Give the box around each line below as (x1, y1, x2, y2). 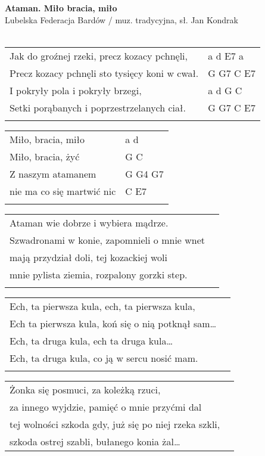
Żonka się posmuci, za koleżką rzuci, (10, 382, 161, 396)
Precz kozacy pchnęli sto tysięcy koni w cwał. (10, 66, 199, 80)
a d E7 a (208, 48, 244, 63)
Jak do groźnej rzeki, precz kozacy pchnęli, (10, 48, 188, 63)
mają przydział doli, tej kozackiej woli (10, 250, 167, 264)
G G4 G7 (125, 166, 164, 181)
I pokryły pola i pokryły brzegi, (10, 83, 142, 97)
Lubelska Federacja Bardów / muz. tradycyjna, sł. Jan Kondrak (5, 13, 238, 26)
